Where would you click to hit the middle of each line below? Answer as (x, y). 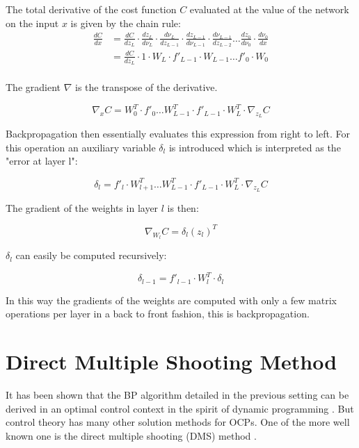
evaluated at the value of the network (269, 9)
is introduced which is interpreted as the (255, 147)
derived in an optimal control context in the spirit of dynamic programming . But (180, 408)
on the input (32, 23)
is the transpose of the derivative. (146, 86)
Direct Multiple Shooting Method (171, 361)
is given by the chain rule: (126, 23)
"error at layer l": (42, 161)
